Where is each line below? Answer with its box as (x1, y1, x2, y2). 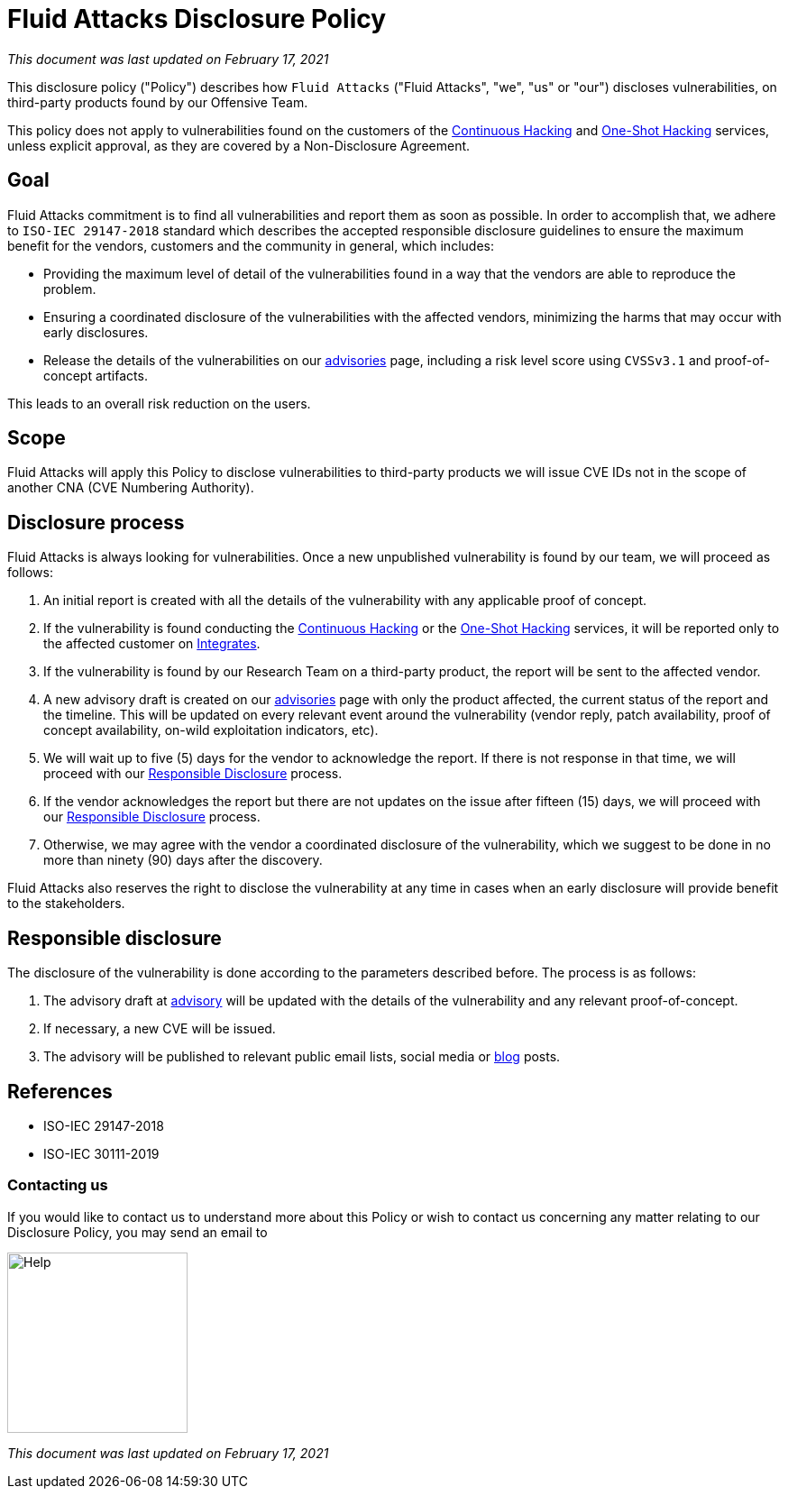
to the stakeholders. (7, 895, 125, 912)
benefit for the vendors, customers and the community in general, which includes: (7, 237, 494, 253)
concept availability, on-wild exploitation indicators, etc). (43, 722, 379, 739)
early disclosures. (43, 324, 149, 340)
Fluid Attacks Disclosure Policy (7, 4, 387, 34)
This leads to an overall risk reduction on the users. (7, 395, 311, 411)
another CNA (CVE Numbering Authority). (7, 480, 254, 496)
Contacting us (7, 1176, 108, 1195)
